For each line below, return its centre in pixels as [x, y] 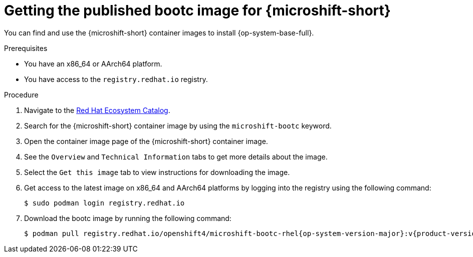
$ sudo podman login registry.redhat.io [104, 203]
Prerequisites [26, 48]
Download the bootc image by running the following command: [128, 218]
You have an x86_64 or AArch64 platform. [93, 63]
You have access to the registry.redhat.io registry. [116, 79]
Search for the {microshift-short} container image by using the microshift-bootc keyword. [178, 125]
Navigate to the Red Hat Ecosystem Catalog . [97, 110]
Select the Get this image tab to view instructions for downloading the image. [157, 172]
